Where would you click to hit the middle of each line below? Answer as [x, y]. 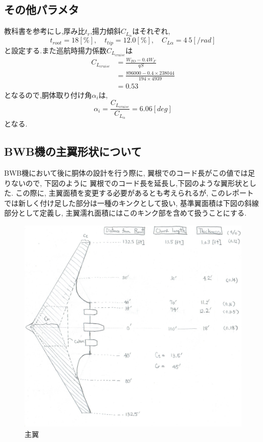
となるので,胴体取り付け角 [48, 94]
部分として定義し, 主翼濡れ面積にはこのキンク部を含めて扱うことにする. [125, 213]
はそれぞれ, [151, 31]
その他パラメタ [42, 9]
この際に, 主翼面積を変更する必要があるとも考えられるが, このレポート [135, 193]
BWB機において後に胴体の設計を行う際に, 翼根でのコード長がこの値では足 [130, 172]
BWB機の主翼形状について [73, 151]
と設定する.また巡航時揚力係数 [55, 50]
